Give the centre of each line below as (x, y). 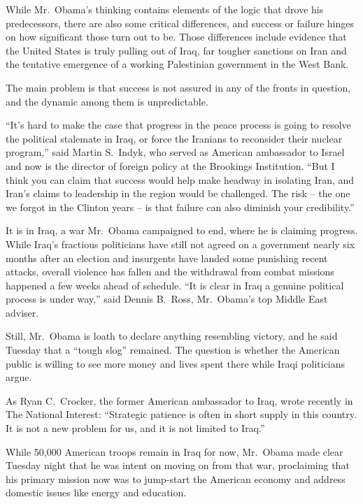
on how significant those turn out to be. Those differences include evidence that (176, 37)
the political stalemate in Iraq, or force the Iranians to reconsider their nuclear (174, 138)
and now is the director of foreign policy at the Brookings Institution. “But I (170, 165)
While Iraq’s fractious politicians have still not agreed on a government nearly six (180, 244)
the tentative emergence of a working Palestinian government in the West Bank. (177, 64)
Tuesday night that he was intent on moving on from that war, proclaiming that (178, 465)
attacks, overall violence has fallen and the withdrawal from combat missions (170, 272)
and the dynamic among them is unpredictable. (107, 101)
